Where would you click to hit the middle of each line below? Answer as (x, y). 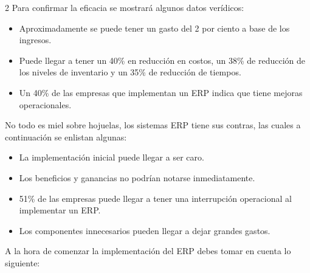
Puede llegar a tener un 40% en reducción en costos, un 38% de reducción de (162, 60)
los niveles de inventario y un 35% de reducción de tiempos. (130, 72)
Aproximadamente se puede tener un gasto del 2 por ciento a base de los (154, 28)
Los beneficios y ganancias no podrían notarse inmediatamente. (137, 177)
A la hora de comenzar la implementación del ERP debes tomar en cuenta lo (148, 251)
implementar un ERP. (60, 210)
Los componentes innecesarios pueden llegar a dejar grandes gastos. (145, 230)
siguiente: (22, 262)
